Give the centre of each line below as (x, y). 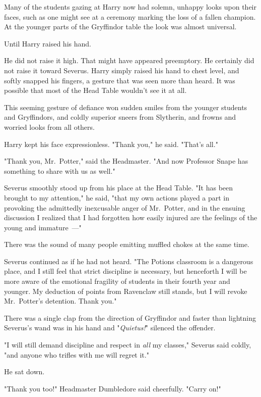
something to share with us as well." (60, 170)
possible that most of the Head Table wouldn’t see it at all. (95, 90)
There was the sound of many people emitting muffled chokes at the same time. (127, 244)
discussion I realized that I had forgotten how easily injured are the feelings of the (131, 217)
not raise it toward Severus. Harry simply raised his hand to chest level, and (122, 70)
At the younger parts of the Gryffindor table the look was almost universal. (120, 27)
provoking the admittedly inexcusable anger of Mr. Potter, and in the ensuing (125, 207)
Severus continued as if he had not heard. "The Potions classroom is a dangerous (129, 261)
